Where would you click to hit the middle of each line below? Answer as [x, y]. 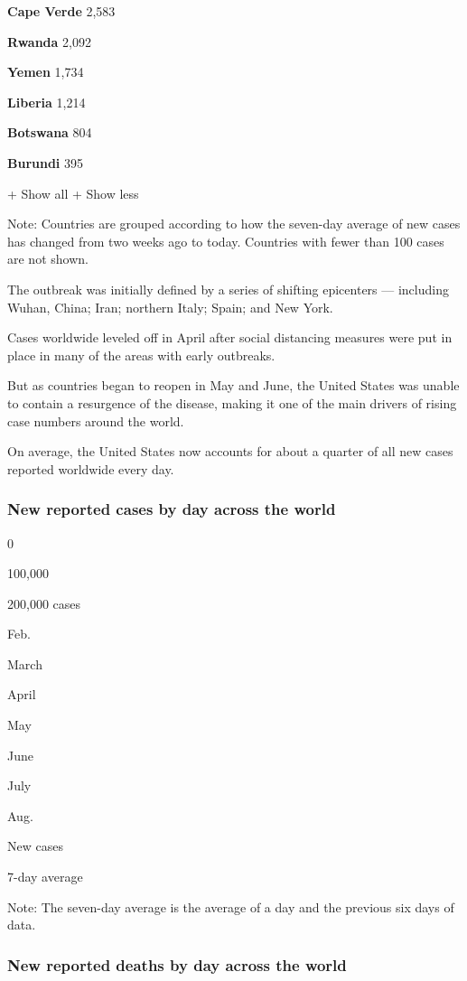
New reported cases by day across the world [172, 509]
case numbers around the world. [96, 420]
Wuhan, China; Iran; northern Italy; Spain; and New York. [170, 307]
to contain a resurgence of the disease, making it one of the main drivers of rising [232, 402]
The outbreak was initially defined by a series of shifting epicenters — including [228, 289]
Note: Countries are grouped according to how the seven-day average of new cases [234, 224]
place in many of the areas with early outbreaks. [141, 355]
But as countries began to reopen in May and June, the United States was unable [233, 385]
